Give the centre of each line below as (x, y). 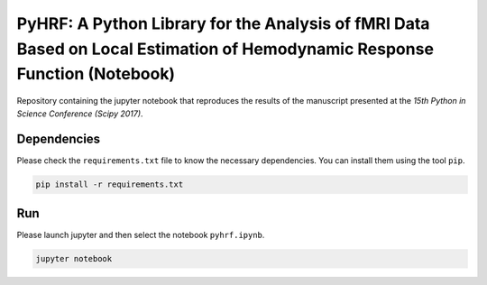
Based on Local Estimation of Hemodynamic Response (225, 49)
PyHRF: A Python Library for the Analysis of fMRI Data (223, 23)
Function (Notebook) (96, 74)
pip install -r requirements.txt (110, 184)
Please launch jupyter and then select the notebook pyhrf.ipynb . (141, 234)
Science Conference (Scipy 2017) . (80, 114)
